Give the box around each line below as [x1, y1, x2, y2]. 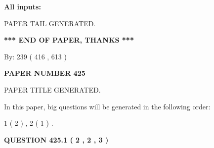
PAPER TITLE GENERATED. [4, 84, 101, 95]
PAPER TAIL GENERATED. [4, 18, 96, 28]
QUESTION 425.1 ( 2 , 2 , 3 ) [4, 134, 109, 145]
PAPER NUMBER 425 [4, 68, 86, 78]
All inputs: [4, 1, 41, 11]
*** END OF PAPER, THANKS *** [4, 35, 134, 45]
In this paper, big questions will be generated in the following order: [4, 101, 211, 111]
